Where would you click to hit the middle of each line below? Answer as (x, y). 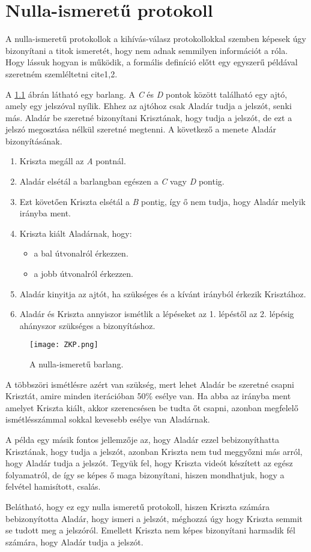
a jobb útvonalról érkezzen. (83, 274)
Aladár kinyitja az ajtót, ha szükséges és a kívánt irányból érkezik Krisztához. (163, 293)
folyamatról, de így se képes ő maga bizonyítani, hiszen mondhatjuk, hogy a (145, 474)
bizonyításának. (34, 141)
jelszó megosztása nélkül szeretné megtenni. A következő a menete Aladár (141, 129)
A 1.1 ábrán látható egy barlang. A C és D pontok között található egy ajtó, (146, 94)
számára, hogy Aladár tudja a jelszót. (74, 542)
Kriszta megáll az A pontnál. (73, 161)
